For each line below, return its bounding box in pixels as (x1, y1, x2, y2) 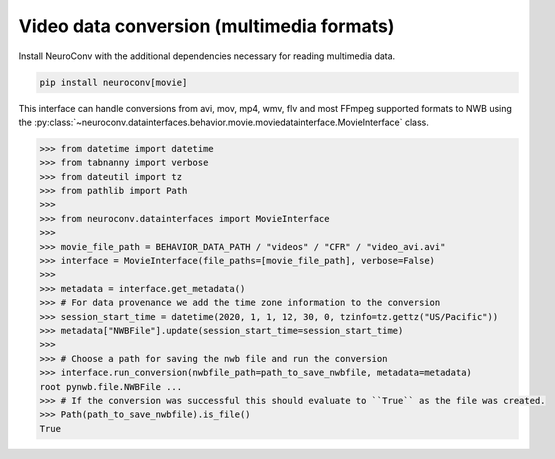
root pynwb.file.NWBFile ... (39, 381, 183, 392)
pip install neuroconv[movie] (39, 76, 188, 88)
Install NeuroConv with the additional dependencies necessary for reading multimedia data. (18, 50, 396, 62)
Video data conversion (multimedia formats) (18, 15, 395, 37)
